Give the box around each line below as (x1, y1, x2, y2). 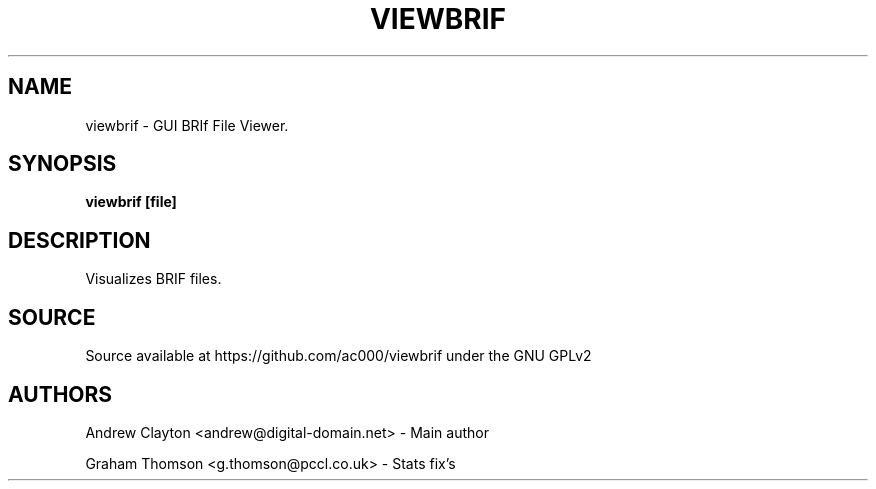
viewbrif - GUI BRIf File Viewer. (85, 116, 289, 134)
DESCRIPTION (8, 227, 151, 253)
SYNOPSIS (8, 151, 117, 177)
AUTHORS (8, 381, 113, 407)
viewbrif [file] (85, 193, 177, 211)
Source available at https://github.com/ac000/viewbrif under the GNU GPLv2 (85, 347, 592, 365)
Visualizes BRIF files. (85, 270, 222, 288)
